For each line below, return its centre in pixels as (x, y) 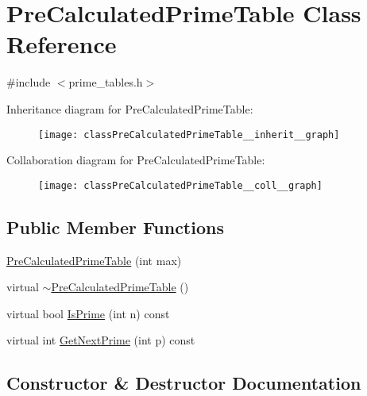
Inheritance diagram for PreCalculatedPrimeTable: (130, 108)
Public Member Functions (115, 227)
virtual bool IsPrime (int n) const (88, 313)
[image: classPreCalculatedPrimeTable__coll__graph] (180, 185)
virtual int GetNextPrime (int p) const (101, 340)
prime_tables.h (106, 82)
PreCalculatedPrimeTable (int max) (94, 260)
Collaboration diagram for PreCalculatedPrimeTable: (136, 160)
